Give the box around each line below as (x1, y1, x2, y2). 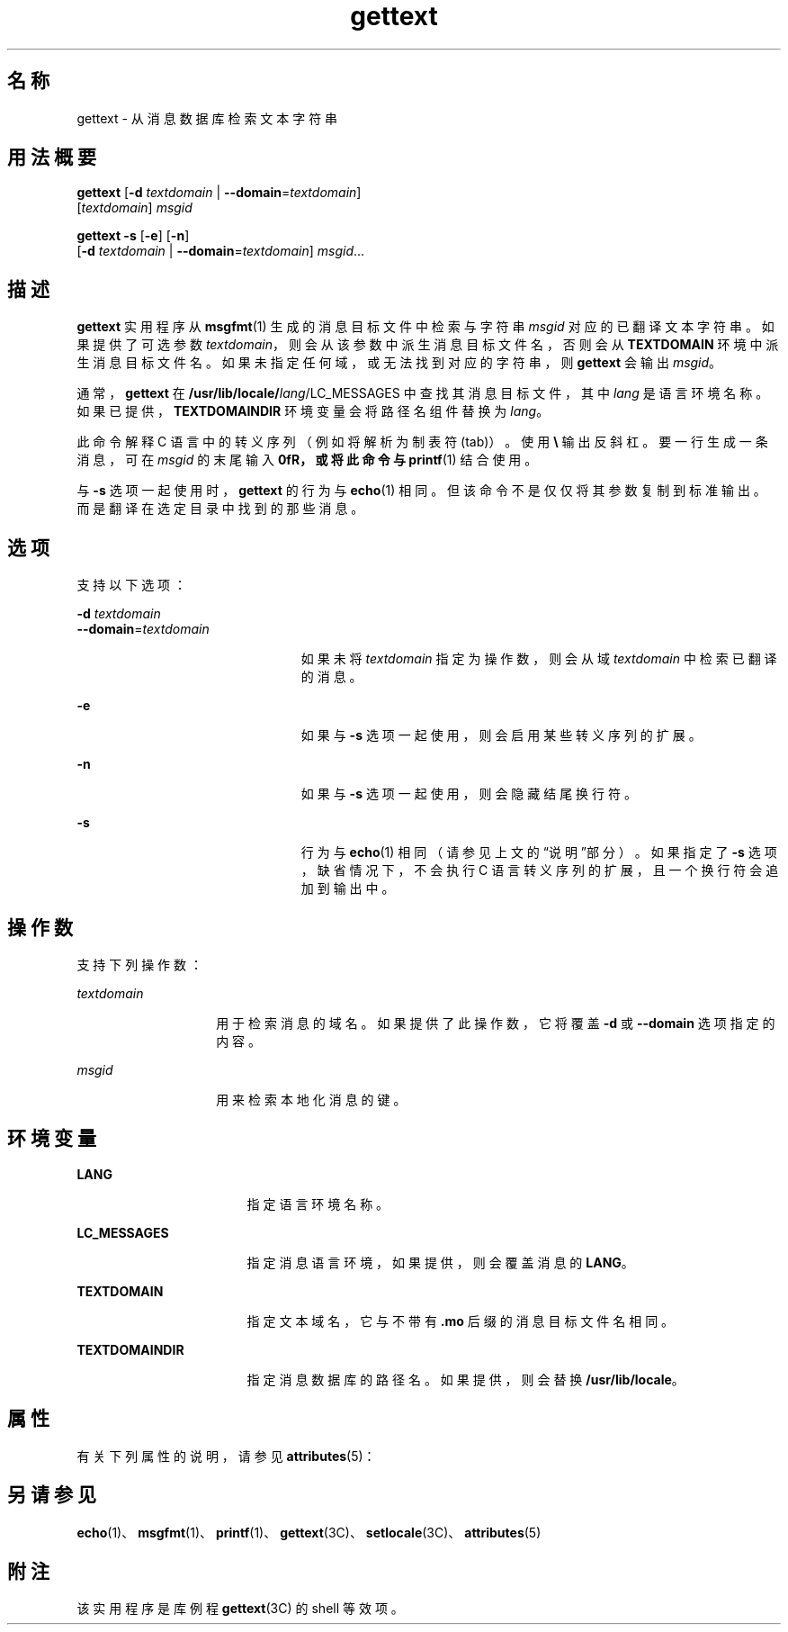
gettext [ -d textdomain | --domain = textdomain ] (76, 185, 362, 201)
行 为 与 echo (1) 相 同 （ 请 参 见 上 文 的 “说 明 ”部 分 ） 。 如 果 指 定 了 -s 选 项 (300, 844, 777, 861)
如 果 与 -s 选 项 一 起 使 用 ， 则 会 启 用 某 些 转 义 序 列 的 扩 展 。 (300, 727, 702, 744)
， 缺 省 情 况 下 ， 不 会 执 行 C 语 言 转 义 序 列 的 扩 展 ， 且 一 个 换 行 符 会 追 (300, 862, 779, 879)
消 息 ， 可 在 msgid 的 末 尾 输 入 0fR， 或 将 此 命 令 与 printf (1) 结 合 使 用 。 (76, 452, 538, 468)
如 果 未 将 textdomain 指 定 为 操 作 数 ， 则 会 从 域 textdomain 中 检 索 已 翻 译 (300, 651, 777, 667)
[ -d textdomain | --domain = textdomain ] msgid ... (76, 243, 365, 259)
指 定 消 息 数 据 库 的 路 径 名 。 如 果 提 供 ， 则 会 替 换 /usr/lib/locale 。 (246, 1371, 685, 1387)
